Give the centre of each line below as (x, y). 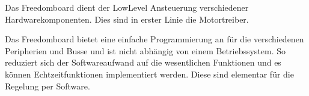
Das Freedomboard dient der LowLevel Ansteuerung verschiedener (127, 7)
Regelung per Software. (47, 86)
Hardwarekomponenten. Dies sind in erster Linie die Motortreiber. (127, 19)
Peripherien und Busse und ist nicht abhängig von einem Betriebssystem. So (145, 50)
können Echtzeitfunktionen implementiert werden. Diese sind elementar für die (149, 74)
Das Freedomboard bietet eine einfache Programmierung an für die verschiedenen (154, 39)
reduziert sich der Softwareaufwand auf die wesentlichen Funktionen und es (143, 62)
